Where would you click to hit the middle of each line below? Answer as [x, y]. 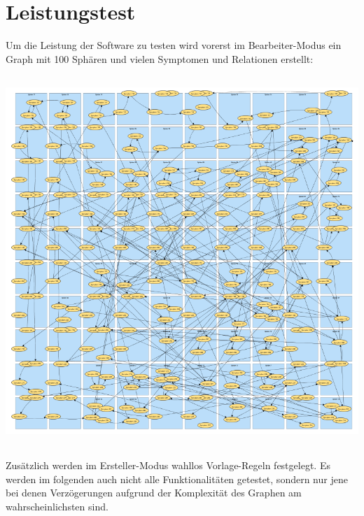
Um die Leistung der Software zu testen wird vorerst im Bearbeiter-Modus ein [174, 45]
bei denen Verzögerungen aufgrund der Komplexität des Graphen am [154, 493]
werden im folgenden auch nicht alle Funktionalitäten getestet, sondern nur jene [177, 479]
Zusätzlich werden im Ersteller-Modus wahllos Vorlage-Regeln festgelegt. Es [168, 465]
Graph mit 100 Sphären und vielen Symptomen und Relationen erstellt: [160, 58]
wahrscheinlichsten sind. [57, 506]
